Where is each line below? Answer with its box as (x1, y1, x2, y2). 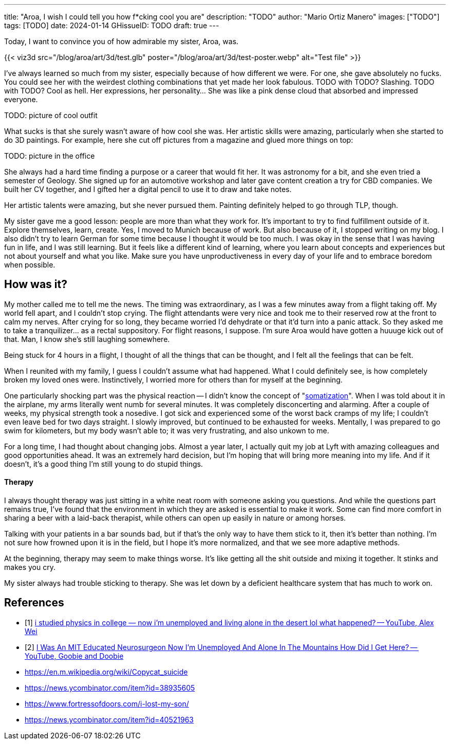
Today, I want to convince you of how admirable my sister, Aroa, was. (4, 37, 239, 46)
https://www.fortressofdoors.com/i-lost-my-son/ (25, 699, 189, 708)
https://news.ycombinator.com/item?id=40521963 (25, 715, 194, 724)
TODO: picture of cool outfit (4, 111, 98, 120)
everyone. (4, 95, 38, 104)
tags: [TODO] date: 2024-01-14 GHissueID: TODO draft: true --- (4, 21, 219, 30)
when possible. (4, 260, 55, 269)
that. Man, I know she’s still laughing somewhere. (4, 334, 170, 344)
